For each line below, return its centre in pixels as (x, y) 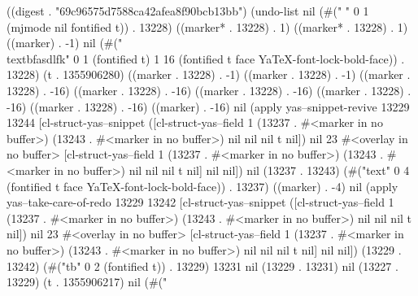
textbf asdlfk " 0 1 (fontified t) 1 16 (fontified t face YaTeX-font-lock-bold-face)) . (206, 58)
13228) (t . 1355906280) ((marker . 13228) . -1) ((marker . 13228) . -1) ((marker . (209, 74)
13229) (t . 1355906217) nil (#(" (87, 282)
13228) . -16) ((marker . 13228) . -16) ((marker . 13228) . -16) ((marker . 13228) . (209, 90)
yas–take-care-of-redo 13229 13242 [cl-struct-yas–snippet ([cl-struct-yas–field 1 (200, 202)
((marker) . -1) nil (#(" (65, 43)
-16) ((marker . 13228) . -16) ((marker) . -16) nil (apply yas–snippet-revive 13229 (208, 106)
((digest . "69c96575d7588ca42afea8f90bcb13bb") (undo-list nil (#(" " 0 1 (188, 11)
